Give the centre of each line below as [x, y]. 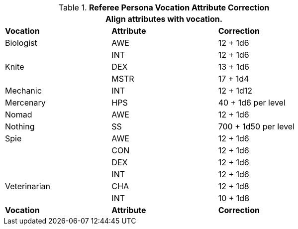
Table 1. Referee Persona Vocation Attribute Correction [164, 7]
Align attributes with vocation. [164, 19]
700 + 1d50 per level [256, 126]
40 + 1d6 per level [252, 103]
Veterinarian [28, 186]
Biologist [21, 43]
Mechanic [23, 91]
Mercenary [25, 103]
